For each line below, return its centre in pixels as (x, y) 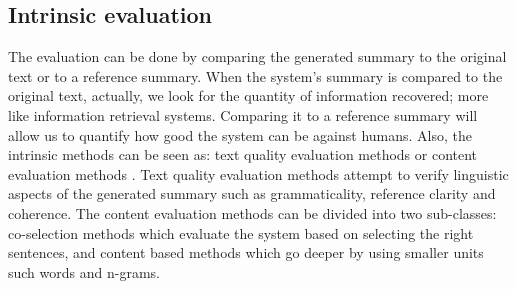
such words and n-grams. (84, 271)
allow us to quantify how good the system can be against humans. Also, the (240, 134)
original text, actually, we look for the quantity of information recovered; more (248, 95)
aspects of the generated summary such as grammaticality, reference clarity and (252, 193)
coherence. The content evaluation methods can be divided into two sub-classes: (252, 212)
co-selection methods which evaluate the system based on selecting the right (241, 232)
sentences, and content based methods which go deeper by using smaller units (246, 252)
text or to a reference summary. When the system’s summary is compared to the (255, 75)
